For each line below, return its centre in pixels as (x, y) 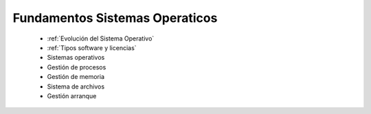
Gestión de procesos (77, 67)
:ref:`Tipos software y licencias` (92, 47)
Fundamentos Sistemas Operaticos (115, 18)
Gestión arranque (72, 95)
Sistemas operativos (76, 58)
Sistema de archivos (76, 87)
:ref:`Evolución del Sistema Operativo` (101, 38)
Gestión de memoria (76, 77)
